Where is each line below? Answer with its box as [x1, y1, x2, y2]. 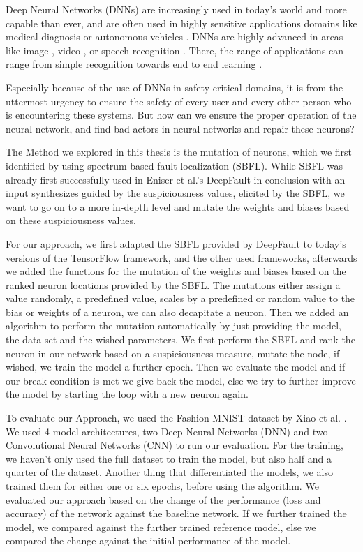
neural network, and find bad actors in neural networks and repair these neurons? [6, 121, 355, 135]
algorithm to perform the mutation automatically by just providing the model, [6, 318, 341, 333]
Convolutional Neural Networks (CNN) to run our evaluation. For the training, [6, 438, 343, 452]
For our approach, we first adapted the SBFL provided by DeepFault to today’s [6, 236, 346, 251]
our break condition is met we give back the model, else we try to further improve [6, 373, 356, 387]
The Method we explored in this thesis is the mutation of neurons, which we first [6, 144, 353, 159]
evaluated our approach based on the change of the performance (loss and [6, 492, 321, 507]
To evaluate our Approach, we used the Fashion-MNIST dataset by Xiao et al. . [6, 410, 347, 425]
